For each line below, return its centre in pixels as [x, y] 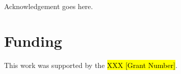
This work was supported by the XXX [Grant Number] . [91, 65]
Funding [33, 41]
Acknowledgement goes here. [49, 6]
